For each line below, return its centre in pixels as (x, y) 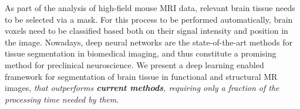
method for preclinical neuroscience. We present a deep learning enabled (134, 64)
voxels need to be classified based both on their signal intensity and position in (146, 31)
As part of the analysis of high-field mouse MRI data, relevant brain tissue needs (150, 8)
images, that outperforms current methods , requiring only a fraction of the (142, 88)
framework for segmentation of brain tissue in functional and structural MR (141, 76)
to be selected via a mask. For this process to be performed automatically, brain (149, 19)
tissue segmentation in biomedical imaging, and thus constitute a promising (141, 53)
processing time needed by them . (62, 99)
